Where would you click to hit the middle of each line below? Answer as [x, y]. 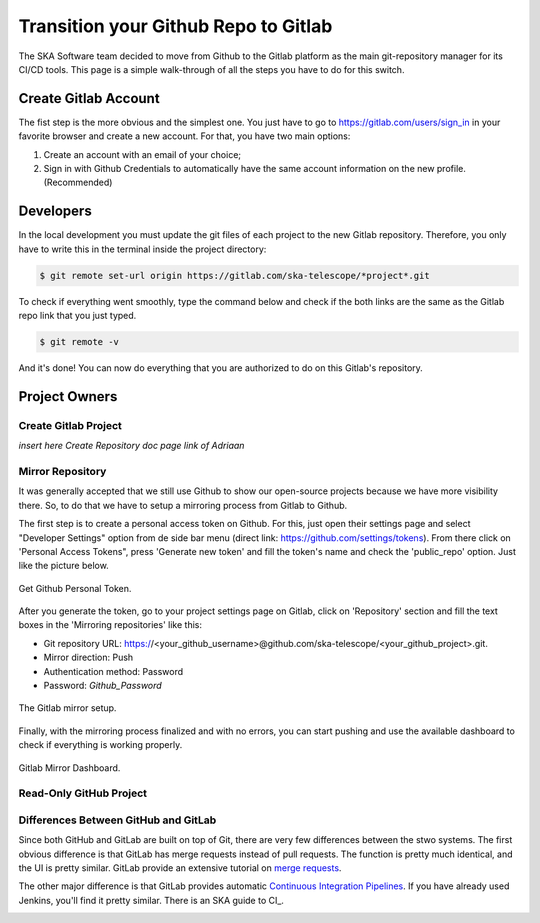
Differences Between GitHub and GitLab [117, 820]
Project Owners [68, 396]
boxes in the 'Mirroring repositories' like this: [110, 625]
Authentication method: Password [113, 671]
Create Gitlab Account [89, 98]
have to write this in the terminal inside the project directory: [142, 249]
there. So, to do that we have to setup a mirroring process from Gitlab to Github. [183, 505]
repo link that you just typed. [77, 316]
